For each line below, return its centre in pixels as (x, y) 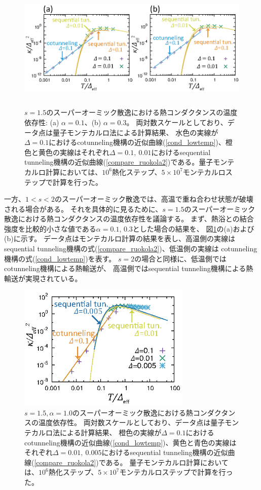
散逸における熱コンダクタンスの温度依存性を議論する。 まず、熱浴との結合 (129, 219)
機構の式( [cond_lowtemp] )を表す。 (60, 258)
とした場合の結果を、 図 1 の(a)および (193, 228)
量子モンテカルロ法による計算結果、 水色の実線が (135, 132)
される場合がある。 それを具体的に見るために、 (83, 209)
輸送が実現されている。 (43, 278)
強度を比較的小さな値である (50, 228)
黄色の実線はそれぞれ (74, 152)
